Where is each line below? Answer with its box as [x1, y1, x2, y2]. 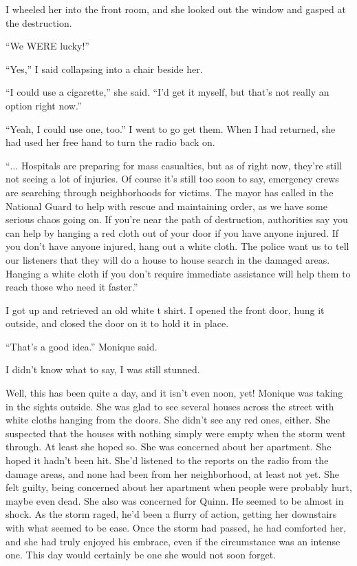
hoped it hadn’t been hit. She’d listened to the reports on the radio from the [6, 453, 329, 468]
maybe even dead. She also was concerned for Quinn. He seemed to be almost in [6, 493, 344, 507]
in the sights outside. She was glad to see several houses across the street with [6, 399, 334, 413]
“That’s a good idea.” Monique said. [6, 339, 158, 353]
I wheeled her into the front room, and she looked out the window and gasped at [6, 2, 346, 16]
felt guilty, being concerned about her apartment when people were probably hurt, [6, 480, 352, 494]
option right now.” [6, 98, 82, 112]
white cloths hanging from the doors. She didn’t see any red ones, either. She [6, 412, 330, 427]
